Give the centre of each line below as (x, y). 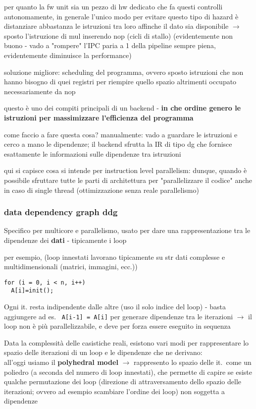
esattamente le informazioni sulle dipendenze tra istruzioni (93, 153)
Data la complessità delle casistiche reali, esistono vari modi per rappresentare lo (127, 342)
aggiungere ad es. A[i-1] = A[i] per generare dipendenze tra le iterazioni (119, 316)
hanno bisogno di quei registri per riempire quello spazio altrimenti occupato (120, 82)
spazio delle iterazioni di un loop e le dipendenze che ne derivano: (103, 352)
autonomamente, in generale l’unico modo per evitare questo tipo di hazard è (121, 16)
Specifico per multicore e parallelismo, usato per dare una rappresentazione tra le (127, 230)
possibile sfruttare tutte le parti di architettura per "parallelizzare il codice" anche (128, 180)
